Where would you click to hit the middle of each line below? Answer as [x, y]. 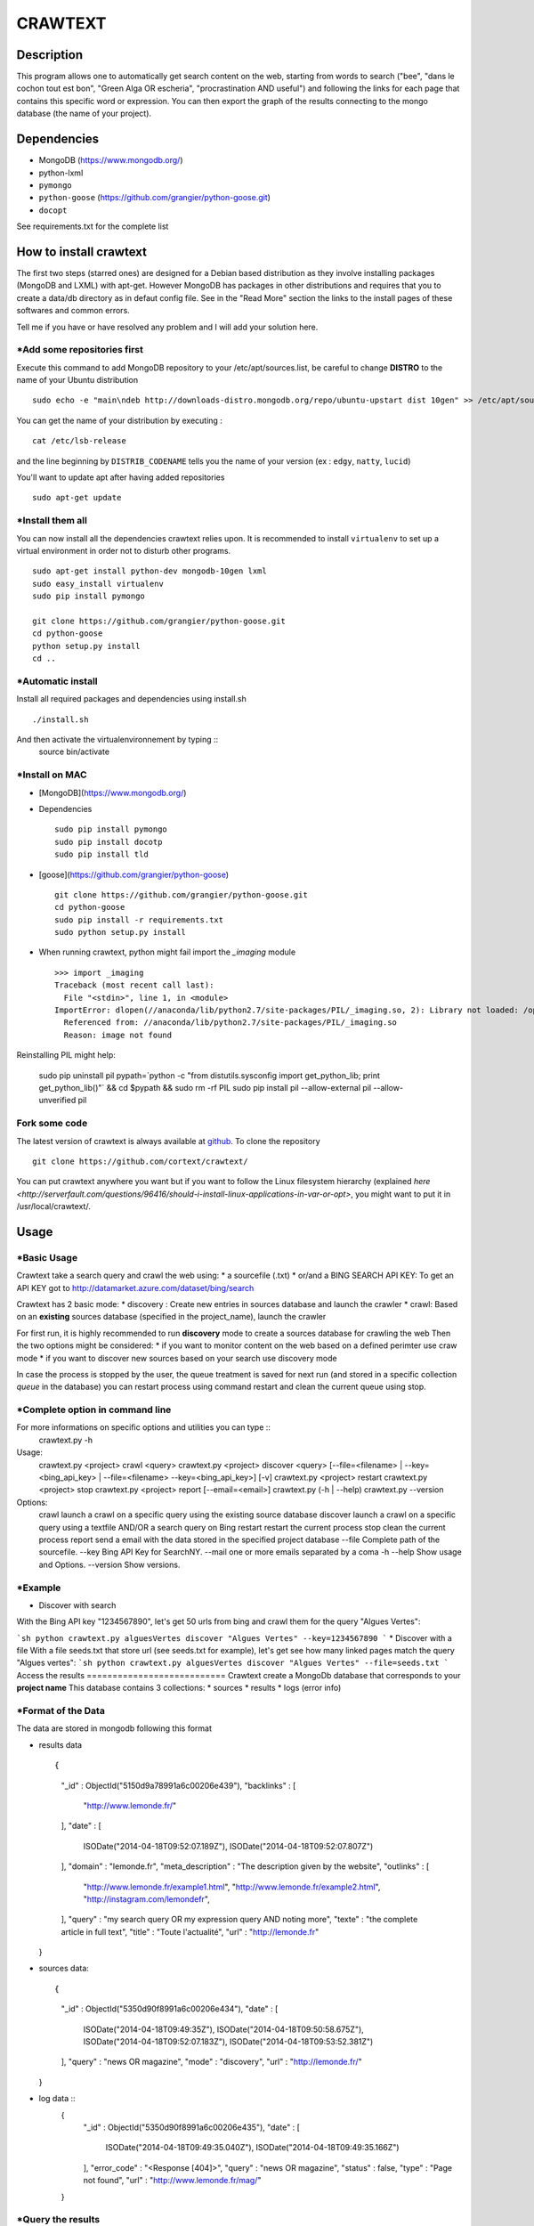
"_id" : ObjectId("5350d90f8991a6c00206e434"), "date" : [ [170, 2009]
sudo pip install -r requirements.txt [139, 920]
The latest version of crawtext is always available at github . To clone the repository [168, 1141]
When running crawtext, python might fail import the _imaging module [167, 952]
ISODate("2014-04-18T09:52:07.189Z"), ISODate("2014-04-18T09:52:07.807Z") [228, 1846]
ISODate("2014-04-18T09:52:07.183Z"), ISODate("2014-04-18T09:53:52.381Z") [228, 2042]
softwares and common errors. [73, 311]
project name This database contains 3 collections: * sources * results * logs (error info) [179, 1688]
